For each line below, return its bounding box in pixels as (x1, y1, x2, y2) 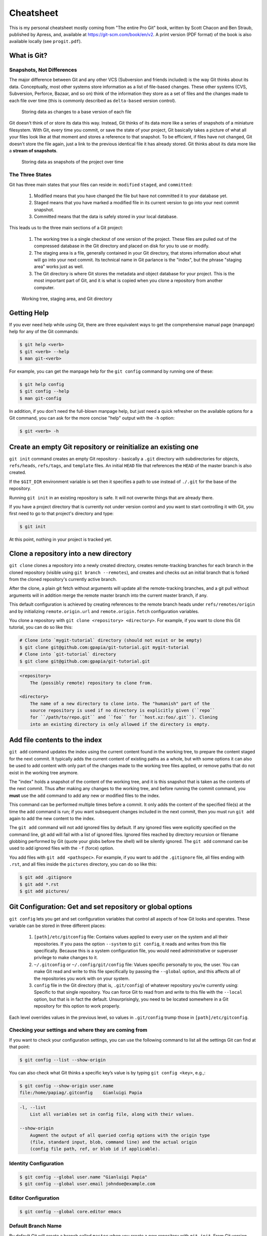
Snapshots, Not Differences (9, 67, 78, 74)
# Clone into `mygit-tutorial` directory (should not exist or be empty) (19, 638, 202, 643)
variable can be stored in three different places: (9, 923, 106, 928)
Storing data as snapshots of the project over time (21, 159, 124, 165)
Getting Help (9, 309, 49, 317)
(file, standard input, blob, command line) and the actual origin (30, 1139, 197, 1145)
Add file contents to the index (9, 736, 102, 744)
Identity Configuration (9, 1160, 64, 1167)
